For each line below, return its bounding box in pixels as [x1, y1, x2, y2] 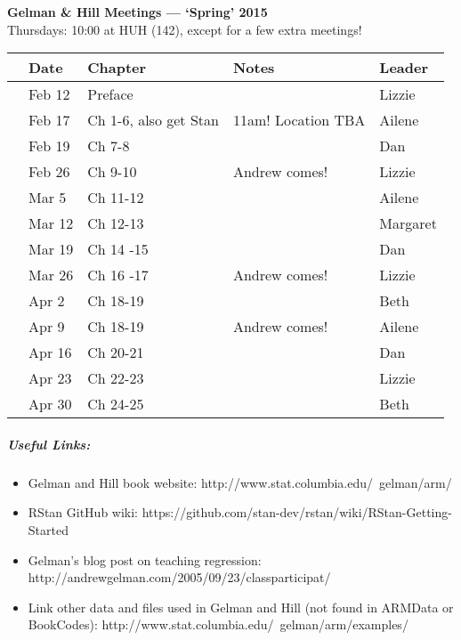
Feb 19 [28, 135, 70, 157]
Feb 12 [28, 84, 70, 105]
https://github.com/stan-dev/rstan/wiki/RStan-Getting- [142, 503, 452, 522]
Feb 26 [28, 161, 70, 182]
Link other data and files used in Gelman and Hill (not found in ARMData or [28, 597, 454, 616]
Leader [379, 57, 429, 78]
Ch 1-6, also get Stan [87, 109, 219, 131]
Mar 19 [28, 239, 74, 260]
